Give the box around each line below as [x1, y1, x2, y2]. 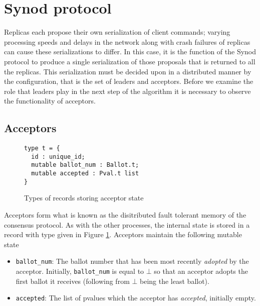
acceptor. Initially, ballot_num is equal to [16, 265, 144, 276]
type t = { [24, 145, 60, 152]
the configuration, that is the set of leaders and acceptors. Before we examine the [4, 76, 253, 86]
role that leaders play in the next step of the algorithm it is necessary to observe [4, 85, 251, 96]
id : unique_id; [31, 153, 85, 160]
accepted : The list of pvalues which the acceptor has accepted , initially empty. [16, 292, 256, 303]
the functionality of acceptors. [4, 95, 96, 106]
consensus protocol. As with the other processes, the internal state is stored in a [4, 219, 250, 230]
